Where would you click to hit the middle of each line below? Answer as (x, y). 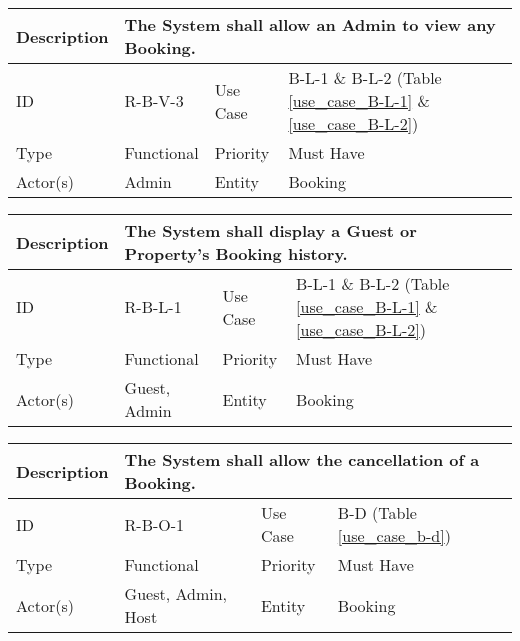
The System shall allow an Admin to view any (310, 24)
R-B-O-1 (154, 524)
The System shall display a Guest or (270, 230)
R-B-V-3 (154, 100)
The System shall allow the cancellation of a (302, 459)
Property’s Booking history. (236, 253)
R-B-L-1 (153, 306)
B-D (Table (377, 512)
